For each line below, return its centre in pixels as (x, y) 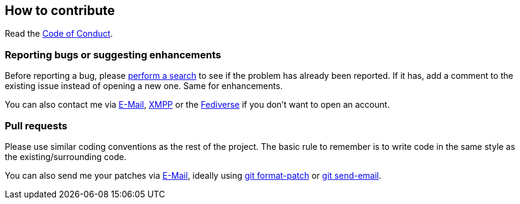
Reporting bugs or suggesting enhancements (113, 54)
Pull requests (36, 125)
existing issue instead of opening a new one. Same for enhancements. (144, 86)
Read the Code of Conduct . (59, 34)
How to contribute (60, 11)
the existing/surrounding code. (66, 156)
